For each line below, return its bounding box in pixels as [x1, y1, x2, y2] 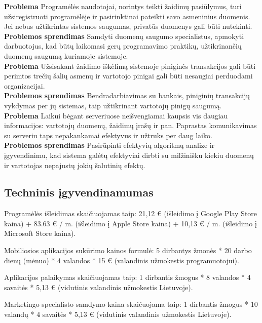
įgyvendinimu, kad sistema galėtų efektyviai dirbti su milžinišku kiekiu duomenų [4, 149, 254, 160]
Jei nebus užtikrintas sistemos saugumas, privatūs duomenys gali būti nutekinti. [4, 21, 252, 31]
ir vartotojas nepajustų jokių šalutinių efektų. [4, 159, 145, 170]
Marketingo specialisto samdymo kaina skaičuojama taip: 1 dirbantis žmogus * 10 [4, 299, 258, 309]
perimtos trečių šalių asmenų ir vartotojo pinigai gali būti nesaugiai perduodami [4, 70, 253, 81]
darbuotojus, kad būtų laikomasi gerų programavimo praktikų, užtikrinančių [4, 41, 242, 51]
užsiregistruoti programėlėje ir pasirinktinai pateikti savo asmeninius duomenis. [4, 11, 250, 21]
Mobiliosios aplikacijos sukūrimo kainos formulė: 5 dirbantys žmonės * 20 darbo [4, 245, 252, 256]
